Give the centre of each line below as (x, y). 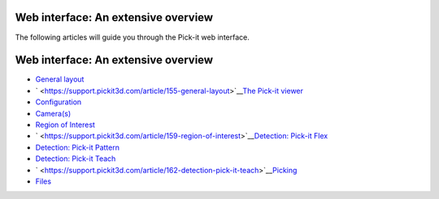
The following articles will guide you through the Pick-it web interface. (132, 37)
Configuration (59, 102)
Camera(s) (53, 113)
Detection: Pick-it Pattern (77, 147)
